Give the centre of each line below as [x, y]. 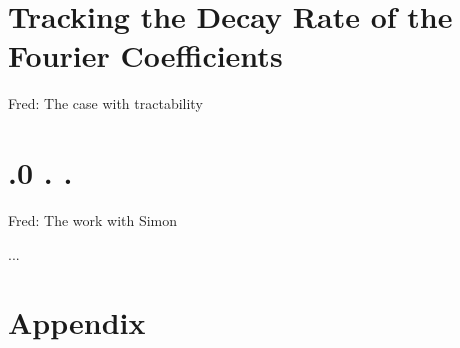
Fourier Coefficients [145, 55]
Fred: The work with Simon [93, 220]
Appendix [77, 322]
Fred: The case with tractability [105, 103]
